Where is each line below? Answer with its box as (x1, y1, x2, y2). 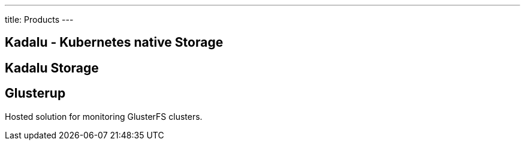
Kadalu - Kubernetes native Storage (5, 35, 224, 50)
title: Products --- (5, 14, 74, 25)
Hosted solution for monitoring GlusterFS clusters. (5, 111, 203, 122)
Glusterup (5, 86, 66, 101)
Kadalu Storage (5, 60, 99, 75)
